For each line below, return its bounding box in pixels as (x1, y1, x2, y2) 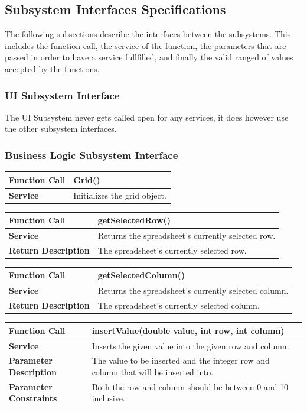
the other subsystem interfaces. (5, 122, 117, 135)
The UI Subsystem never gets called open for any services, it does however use (5, 111, 289, 123)
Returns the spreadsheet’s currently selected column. (97, 284, 289, 297)
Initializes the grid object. (73, 189, 166, 201)
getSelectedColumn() (97, 269, 185, 281)
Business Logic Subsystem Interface (5, 147, 178, 162)
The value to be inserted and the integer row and (92, 354, 270, 366)
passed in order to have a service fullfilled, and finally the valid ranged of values (5, 51, 293, 63)
